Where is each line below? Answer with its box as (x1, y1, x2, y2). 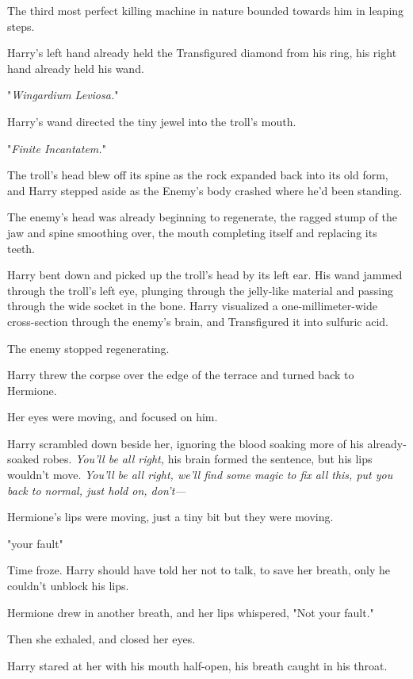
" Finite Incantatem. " (7, 140, 106, 156)
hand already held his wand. (7, 59, 144, 76)
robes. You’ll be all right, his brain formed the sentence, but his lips (43, 451, 373, 467)
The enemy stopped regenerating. (7, 339, 170, 356)
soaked (7, 451, 40, 467)
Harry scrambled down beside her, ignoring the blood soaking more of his (7, 435, 364, 451)
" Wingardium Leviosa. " (7, 86, 119, 103)
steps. (7, 17, 35, 34)
